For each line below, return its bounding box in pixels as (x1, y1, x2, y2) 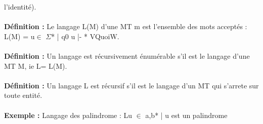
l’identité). (4, 2, 36, 12)
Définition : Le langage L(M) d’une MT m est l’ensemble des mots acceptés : (4, 21, 247, 32)
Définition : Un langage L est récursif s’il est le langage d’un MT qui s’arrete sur (4, 80, 259, 90)
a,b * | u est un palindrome (145, 109, 228, 120)
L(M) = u (4, 31, 35, 41)
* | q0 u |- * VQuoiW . (51, 31, 119, 41)
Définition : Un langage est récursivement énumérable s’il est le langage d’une (4, 50, 250, 61)
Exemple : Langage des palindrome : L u (4, 109, 133, 120)
